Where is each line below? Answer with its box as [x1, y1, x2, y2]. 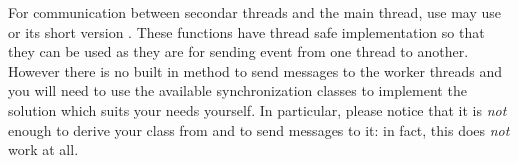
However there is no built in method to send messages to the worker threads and [8, 60, 503, 81]
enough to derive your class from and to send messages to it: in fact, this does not [8, 119, 510, 140]
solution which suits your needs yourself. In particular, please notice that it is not [8, 99, 507, 120]
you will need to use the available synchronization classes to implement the [8, 80, 467, 101]
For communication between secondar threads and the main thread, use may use [8, 2, 501, 22]
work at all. [8, 139, 79, 160]
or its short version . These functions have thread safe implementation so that [8, 21, 485, 42]
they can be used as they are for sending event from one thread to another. [8, 41, 469, 62]
